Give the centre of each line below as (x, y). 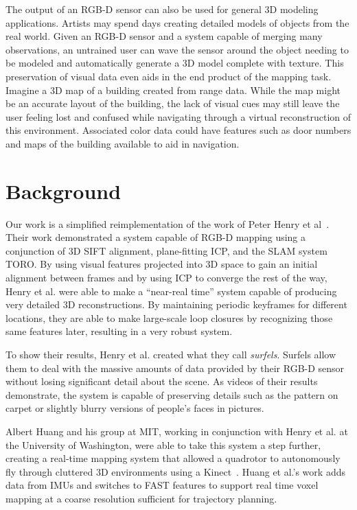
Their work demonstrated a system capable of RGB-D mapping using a (156, 237)
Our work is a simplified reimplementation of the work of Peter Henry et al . (168, 223)
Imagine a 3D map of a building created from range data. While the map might (173, 90)
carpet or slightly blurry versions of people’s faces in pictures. (135, 408)
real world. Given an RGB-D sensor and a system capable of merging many (164, 36)
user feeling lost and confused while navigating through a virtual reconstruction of (178, 116)
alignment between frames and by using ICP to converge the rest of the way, (166, 278)
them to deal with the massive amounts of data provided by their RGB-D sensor (175, 368)
